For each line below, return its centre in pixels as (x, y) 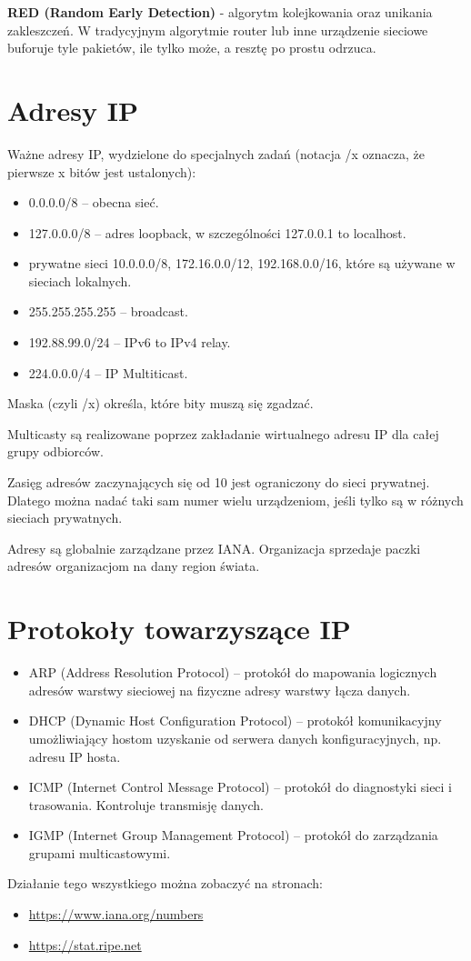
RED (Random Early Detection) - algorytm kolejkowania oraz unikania (220, 12)
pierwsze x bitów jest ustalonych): (102, 171)
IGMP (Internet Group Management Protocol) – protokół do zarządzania (233, 835)
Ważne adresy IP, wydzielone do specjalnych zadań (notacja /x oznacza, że (216, 153)
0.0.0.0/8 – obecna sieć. (94, 202)
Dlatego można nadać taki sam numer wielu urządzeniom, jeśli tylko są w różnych (235, 500)
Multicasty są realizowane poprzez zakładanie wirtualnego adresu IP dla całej (223, 433)
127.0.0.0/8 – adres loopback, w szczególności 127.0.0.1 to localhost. (217, 232)
